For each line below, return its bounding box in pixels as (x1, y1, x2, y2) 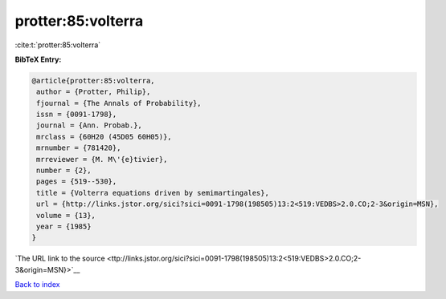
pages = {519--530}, (36, 177, 117, 186)
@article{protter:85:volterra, (31, 76, 156, 85)
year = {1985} (36, 222, 92, 231)
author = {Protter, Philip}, (36, 87, 151, 96)
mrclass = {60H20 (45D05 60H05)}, (36, 132, 172, 141)
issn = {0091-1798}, (36, 110, 117, 119)
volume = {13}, (36, 211, 96, 220)
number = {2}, (36, 166, 92, 176)
